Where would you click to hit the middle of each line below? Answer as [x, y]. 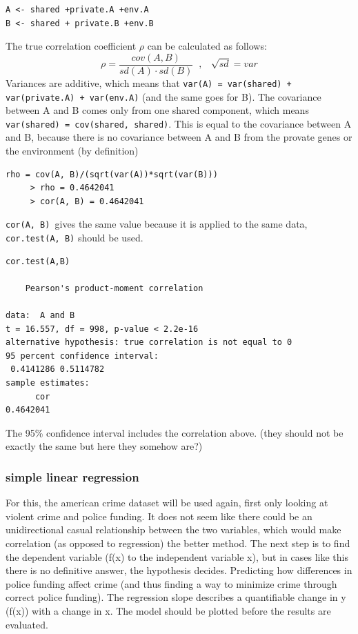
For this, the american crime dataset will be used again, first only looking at [167, 503]
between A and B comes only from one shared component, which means [157, 110]
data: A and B [40, 316]
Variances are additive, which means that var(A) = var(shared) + [149, 82]
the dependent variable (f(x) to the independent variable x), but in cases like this [177, 556]
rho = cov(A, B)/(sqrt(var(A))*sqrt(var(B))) [112, 174]
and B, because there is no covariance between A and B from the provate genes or [179, 137]
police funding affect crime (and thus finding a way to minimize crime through [171, 583]
